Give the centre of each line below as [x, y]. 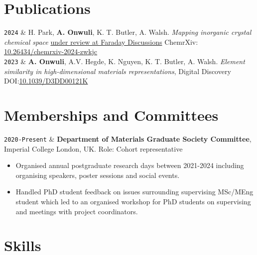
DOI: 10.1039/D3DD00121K [46, 81]
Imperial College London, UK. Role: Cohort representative [93, 148]
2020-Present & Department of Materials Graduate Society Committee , [128, 138]
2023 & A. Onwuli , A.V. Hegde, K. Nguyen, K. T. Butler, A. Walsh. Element [125, 61]
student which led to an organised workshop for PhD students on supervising [133, 201]
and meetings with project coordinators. [77, 211]
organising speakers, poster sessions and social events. [98, 175]
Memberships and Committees [111, 115]
